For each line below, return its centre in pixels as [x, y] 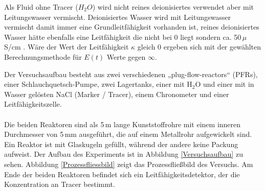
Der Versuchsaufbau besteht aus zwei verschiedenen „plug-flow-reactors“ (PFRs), [131, 74]
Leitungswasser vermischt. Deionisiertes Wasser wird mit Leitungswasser [117, 17]
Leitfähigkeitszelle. [33, 104]
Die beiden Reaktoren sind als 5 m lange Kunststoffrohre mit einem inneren [123, 124]
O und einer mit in [225, 84]
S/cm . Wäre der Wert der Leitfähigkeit [67, 47]
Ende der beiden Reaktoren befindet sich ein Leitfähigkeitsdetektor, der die [122, 174]
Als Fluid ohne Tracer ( [41, 7]
